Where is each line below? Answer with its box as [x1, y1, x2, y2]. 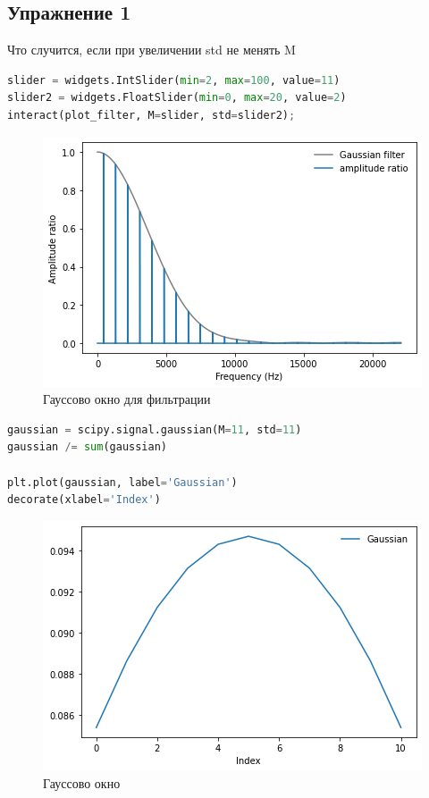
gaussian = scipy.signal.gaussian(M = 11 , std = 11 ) [7, 423, 302, 436]
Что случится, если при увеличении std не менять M [7, 40, 296, 59]
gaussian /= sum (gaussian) [7, 441, 168, 454]
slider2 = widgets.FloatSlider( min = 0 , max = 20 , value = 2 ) [7, 91, 347, 105]
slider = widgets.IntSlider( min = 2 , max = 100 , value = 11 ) [7, 73, 341, 87]
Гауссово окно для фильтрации [43, 390, 211, 408]
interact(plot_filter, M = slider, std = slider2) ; [7, 108, 296, 122]
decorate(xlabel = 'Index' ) [7, 493, 161, 507]
